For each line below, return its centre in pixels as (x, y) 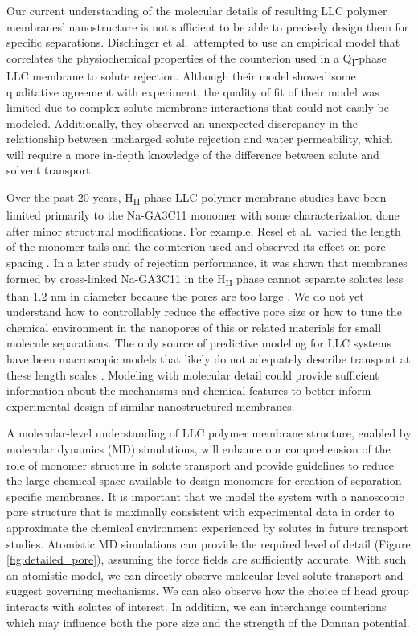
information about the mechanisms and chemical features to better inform (189, 390)
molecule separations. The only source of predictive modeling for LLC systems (199, 343)
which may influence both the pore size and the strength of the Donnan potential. (208, 622)
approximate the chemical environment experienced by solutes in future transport (207, 527)
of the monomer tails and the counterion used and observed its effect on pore (196, 246)
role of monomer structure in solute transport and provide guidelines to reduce (201, 464)
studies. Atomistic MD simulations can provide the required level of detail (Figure (209, 543)
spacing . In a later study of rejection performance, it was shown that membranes (207, 262)
